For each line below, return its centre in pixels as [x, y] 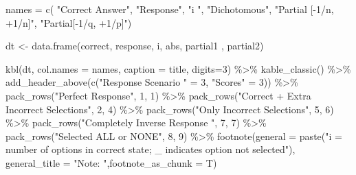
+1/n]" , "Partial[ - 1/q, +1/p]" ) [69, 22]
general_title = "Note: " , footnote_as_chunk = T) [111, 162]
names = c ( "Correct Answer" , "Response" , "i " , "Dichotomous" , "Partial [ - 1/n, [170, 9]
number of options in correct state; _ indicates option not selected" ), [151, 149]
